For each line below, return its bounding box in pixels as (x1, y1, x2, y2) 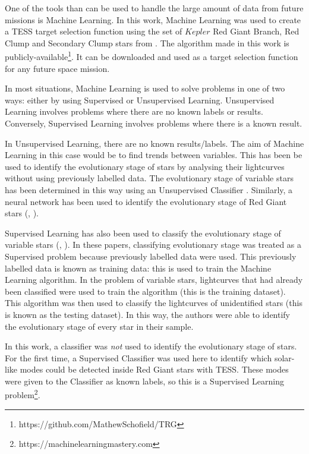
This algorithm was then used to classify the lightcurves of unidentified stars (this (5, 297, 302, 309)
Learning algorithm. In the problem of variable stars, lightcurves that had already (5, 273, 303, 286)
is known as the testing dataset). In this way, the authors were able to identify (5, 308, 291, 320)
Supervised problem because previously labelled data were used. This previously (5, 250, 297, 262)
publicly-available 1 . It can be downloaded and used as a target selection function (5, 49, 298, 63)
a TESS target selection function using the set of (5, 25, 182, 37)
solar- (274, 351, 295, 364)
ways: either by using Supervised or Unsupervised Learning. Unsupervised (5, 93, 275, 106)
